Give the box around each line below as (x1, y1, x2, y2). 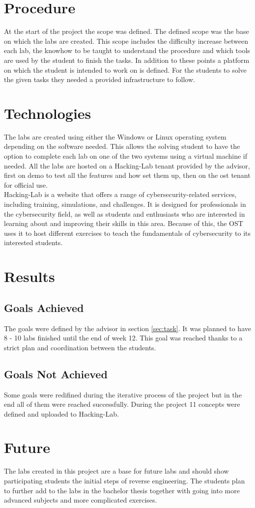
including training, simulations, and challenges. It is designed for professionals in (4, 198, 246, 209)
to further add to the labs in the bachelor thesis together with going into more (4, 485, 240, 495)
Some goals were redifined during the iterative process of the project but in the (4, 389, 242, 399)
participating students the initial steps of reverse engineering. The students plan (4, 476, 245, 485)
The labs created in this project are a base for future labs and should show (4, 466, 229, 476)
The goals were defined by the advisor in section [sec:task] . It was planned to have (4, 323, 251, 333)
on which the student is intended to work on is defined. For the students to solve (4, 64, 247, 75)
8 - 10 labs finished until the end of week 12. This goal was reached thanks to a (4, 333, 243, 343)
